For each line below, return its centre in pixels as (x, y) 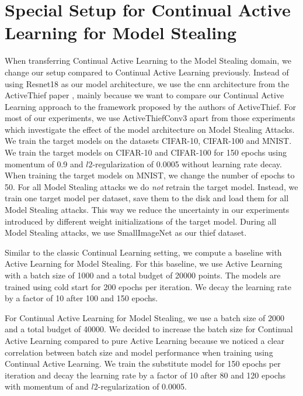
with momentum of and (47, 386)
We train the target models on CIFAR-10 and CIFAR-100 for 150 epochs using (146, 152)
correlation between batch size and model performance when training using (139, 352)
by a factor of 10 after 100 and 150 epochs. (81, 298)
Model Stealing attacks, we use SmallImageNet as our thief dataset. (126, 233)
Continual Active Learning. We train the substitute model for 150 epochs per (143, 364)
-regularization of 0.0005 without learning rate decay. (187, 163)
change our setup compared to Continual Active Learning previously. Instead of (147, 72)
